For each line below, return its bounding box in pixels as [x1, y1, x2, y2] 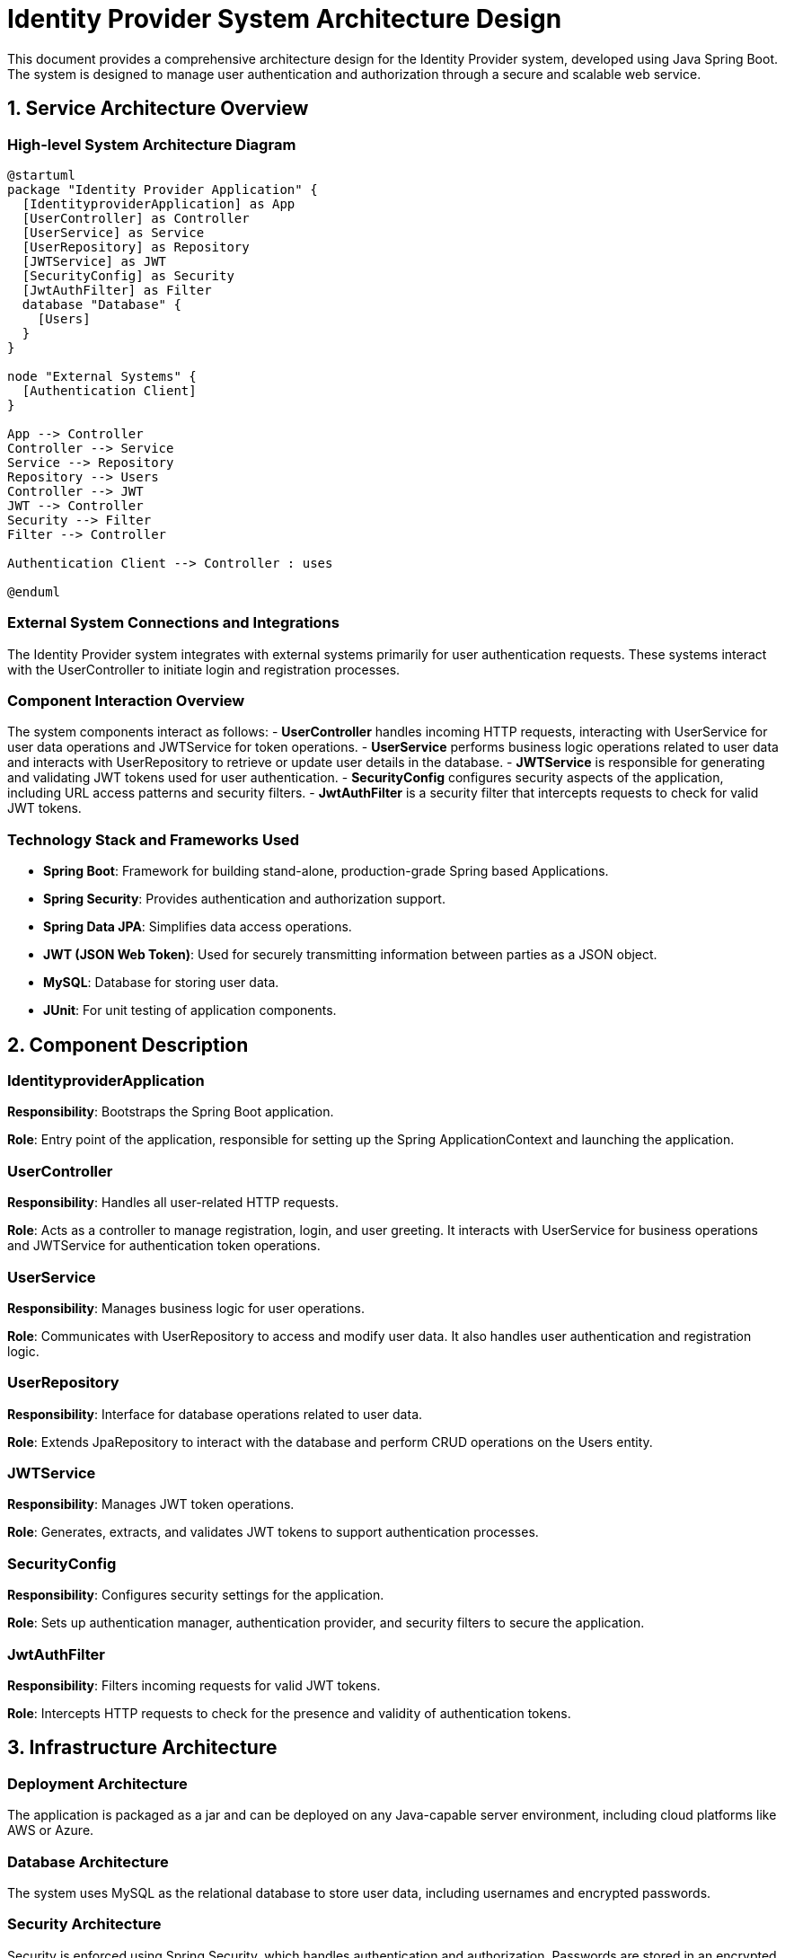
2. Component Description [7, 1033, 249, 1056]
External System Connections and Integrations [7, 613, 340, 632]
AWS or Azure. [7, 1822, 94, 1839]
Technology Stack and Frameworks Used [7, 830, 300, 849]
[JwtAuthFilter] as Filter [22, 282, 212, 297]
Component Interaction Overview [7, 692, 245, 710]
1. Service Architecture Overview [7, 97, 309, 120]
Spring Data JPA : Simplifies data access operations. [43, 919, 352, 935]
